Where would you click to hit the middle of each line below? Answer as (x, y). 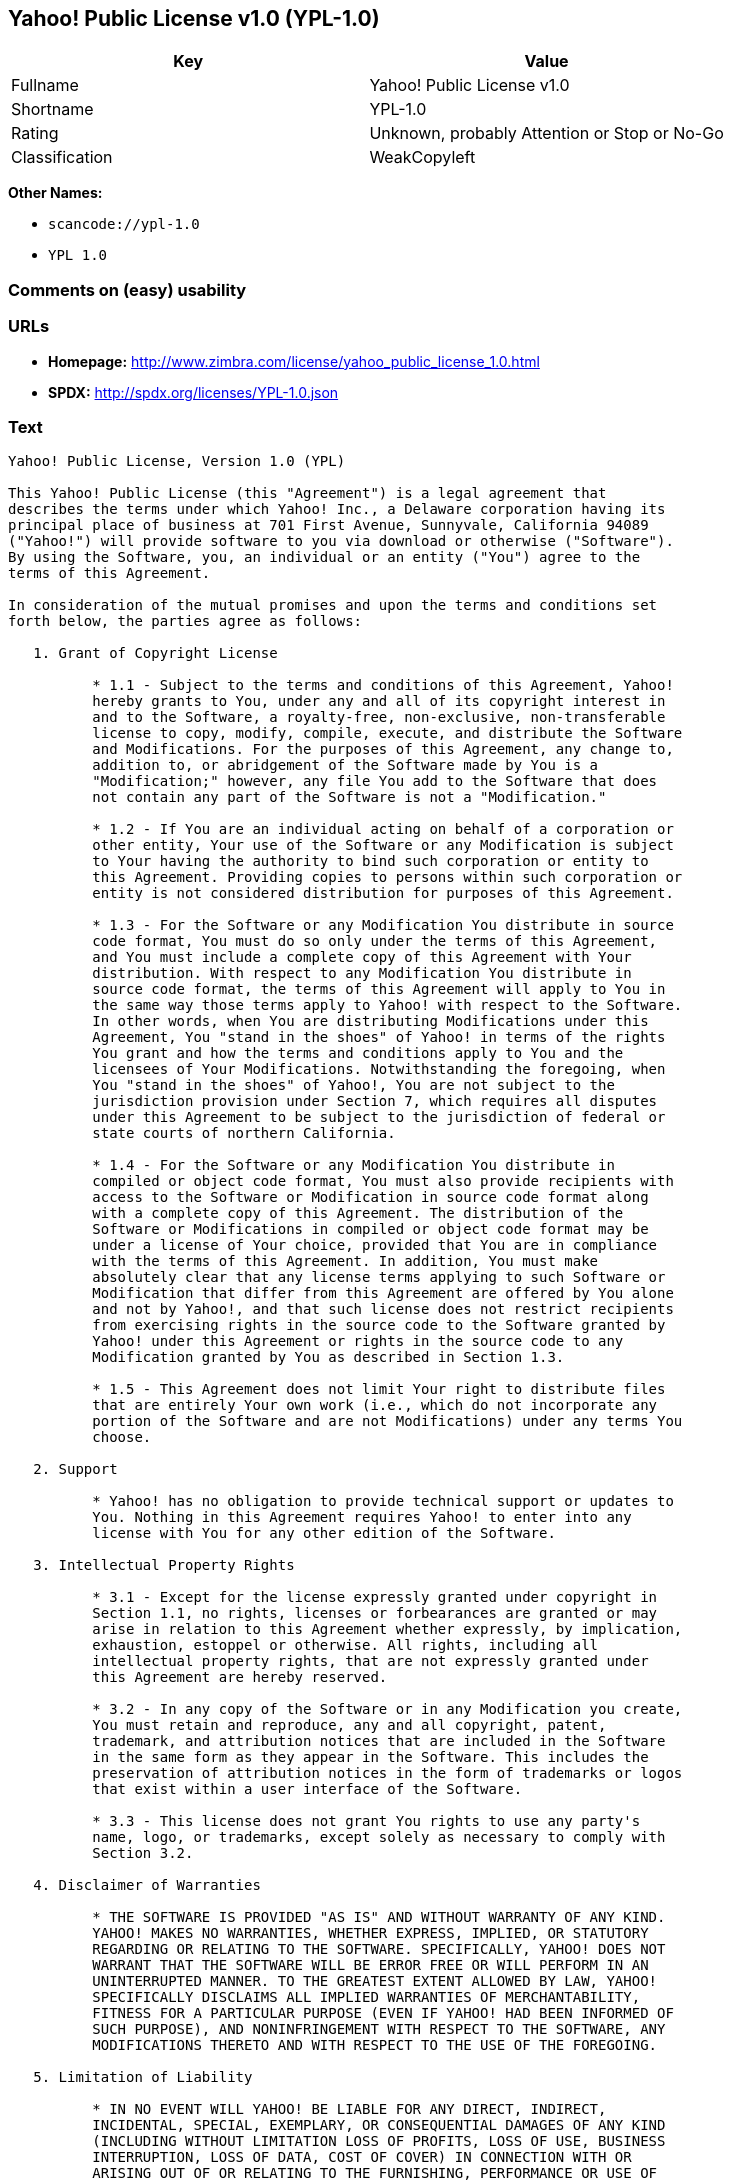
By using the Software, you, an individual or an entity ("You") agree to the (324, 557)
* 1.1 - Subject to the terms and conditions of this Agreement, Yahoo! (383, 685)
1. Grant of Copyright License (155, 653)
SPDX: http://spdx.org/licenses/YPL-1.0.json (193, 392)
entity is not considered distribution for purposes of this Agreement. (383, 893)
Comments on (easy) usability (127, 289)
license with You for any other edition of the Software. (324, 1533)
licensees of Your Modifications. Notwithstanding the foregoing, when (379, 1069)
